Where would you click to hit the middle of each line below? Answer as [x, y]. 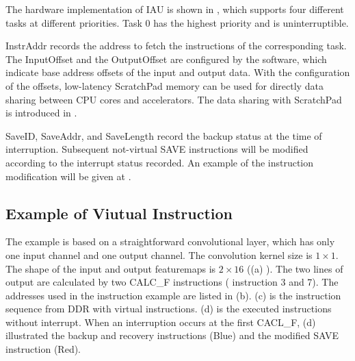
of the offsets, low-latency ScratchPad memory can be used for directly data [165, 85]
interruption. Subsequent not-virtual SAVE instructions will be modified [157, 149]
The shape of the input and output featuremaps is [111, 268]
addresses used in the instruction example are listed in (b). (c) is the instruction [173, 295]
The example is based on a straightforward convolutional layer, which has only [170, 241]
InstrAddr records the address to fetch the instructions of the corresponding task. [176, 46]
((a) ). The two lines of [295, 268]
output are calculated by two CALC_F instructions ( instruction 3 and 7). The [172, 282]
